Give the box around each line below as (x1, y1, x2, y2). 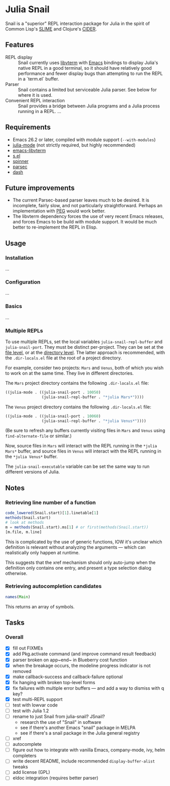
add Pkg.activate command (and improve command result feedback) (12, 651, 156, 657)
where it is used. (18, 92, 53, 98)
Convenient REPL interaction (5, 97, 65, 103)
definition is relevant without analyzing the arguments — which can (5, 544, 146, 550)
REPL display (5, 54, 33, 60)
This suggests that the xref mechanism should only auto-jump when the (5, 559, 156, 566)
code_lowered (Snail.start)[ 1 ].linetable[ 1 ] (5, 511, 99, 516)
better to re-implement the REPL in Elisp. (12, 224, 98, 230)
